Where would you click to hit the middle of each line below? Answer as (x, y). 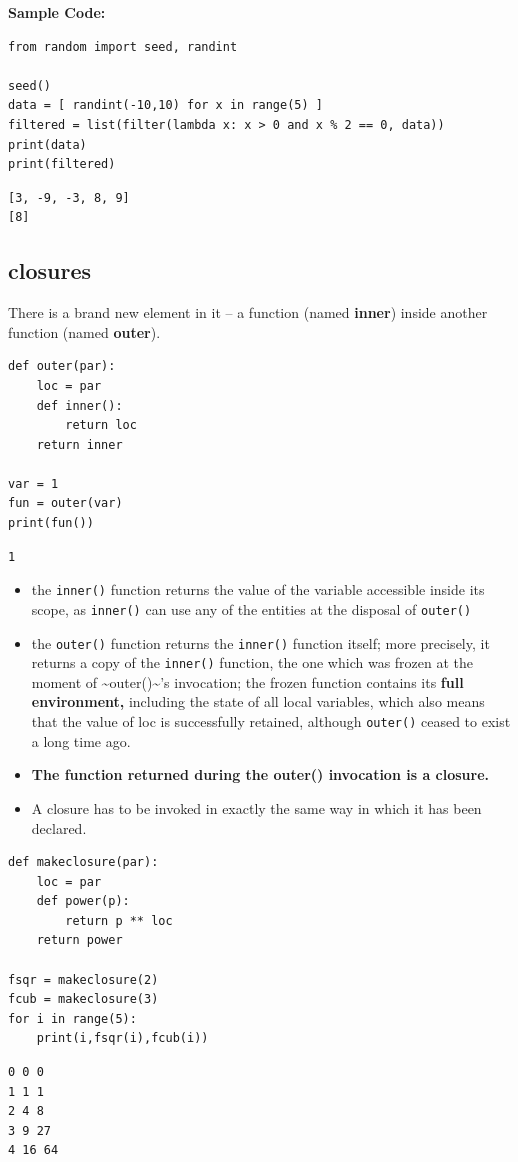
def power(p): (83, 901)
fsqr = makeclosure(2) (83, 979)
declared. (59, 827)
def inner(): (79, 405)
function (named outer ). (84, 331)
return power (79, 940)
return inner (79, 444)
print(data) (47, 144)
